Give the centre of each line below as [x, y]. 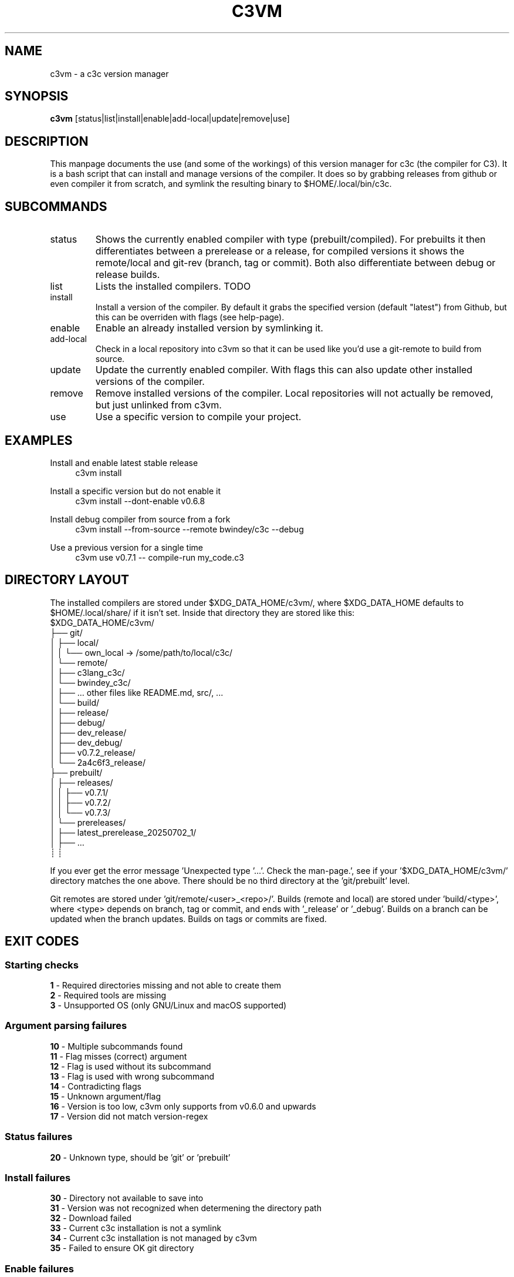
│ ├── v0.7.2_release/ [93, 752]
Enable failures [39, 1268]
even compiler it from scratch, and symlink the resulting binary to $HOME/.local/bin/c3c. [221, 184]
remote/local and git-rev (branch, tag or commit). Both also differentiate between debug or [295, 263]
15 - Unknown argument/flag [106, 1096]
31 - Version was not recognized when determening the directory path [186, 1208]
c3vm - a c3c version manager [109, 73]
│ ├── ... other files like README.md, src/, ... [137, 692]
